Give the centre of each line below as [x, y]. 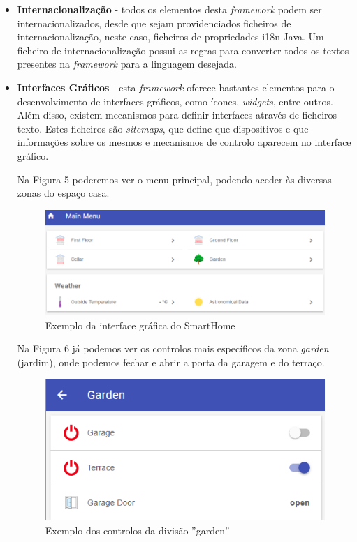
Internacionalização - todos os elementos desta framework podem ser [169, 9]
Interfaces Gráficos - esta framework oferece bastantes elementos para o [176, 87]
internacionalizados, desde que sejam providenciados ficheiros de [154, 23]
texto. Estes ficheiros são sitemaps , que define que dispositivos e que [163, 128]
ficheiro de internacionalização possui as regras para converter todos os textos [183, 50]
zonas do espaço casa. [63, 193]
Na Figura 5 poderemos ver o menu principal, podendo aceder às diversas [174, 179]
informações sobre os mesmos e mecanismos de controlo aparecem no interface [184, 142]
